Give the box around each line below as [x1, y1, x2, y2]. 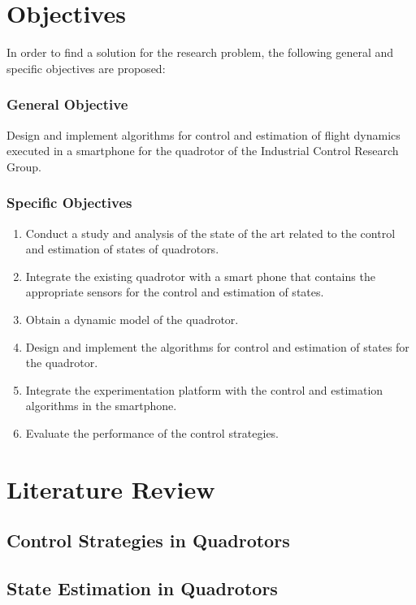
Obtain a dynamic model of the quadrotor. [25, 310, 239, 327]
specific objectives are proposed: [6, 59, 166, 76]
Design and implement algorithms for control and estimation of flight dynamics [6, 126, 401, 143]
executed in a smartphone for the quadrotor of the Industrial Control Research [6, 142, 399, 159]
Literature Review [6, 472, 215, 505]
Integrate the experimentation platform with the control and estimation [25, 381, 383, 398]
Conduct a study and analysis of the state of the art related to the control [25, 224, 396, 241]
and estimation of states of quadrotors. [25, 240, 219, 257]
